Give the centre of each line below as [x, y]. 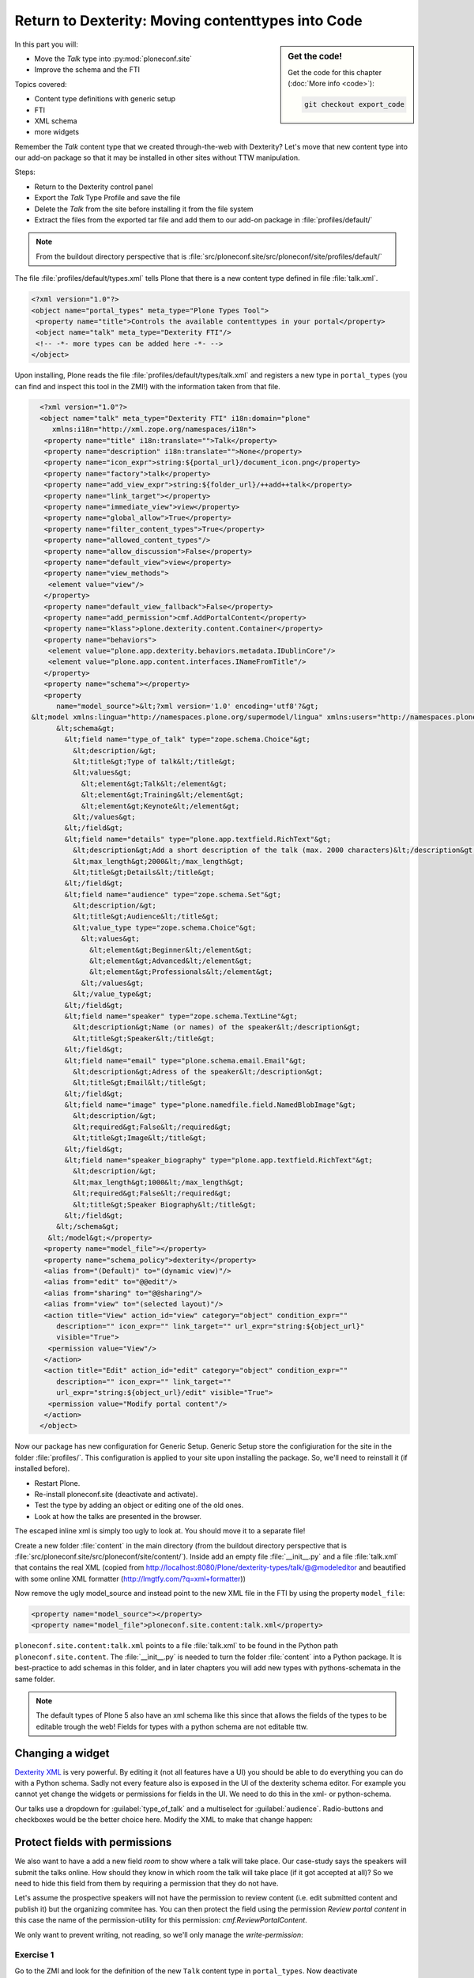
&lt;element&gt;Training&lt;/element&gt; [162, 795]
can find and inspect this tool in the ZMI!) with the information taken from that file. [147, 386]
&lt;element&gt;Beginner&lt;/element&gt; [171, 950]
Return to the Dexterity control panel [94, 187]
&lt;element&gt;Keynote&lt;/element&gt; [160, 806]
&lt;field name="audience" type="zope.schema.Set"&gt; [173, 894]
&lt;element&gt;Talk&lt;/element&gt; [154, 784]
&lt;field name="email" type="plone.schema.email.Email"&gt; [185, 1061]
